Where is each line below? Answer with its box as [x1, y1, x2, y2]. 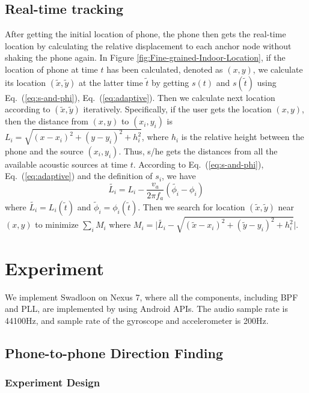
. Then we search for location [138, 200, 245, 213]
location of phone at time [5, 62, 98, 75]
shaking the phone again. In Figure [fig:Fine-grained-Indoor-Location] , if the [5, 51, 286, 64]
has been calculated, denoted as [106, 62, 223, 75]
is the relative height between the [181, 130, 304, 143]
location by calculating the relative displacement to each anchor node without [5, 39, 292, 52]
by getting [151, 76, 189, 88]
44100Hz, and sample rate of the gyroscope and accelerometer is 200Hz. [5, 314, 269, 326]
